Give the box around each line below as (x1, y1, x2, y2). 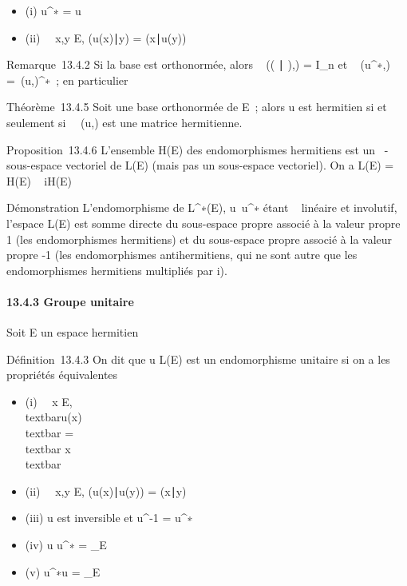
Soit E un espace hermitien (6, 324, 139, 341)
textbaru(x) (25, 409, 82, 425)
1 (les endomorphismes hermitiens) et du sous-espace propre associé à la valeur (6, 230, 393, 247)
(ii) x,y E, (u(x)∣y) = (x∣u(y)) (25, 29, 187, 46)
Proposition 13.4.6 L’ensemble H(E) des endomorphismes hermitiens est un (6, 141, 376, 157)
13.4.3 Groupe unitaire (6, 293, 134, 309)
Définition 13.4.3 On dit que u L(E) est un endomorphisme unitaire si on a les (6, 350, 390, 367)
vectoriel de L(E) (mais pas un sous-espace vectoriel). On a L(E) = (65, 157, 394, 173)
